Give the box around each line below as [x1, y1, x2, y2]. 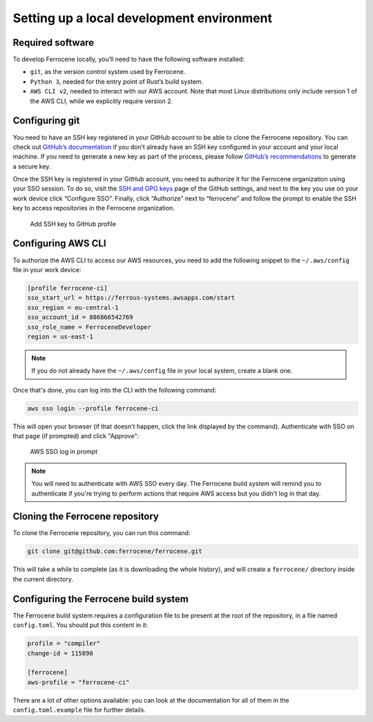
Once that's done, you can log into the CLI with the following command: [12, 386, 217, 394]
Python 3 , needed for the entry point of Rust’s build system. [30, 77, 204, 86]
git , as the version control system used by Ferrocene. [30, 68, 186, 76]
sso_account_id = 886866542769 [27, 314, 134, 321]
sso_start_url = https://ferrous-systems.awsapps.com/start [27, 294, 236, 302]
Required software [12, 37, 95, 48]
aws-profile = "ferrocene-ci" [27, 678, 130, 686]
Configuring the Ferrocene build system [12, 593, 189, 605]
